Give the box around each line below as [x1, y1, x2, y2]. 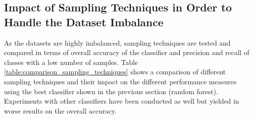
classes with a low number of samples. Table [4, 57, 138, 67]
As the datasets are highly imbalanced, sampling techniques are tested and [4, 37, 231, 48]
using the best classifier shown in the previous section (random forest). [4, 86, 218, 96]
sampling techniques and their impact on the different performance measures [4, 76, 237, 86]
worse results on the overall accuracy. [4, 105, 117, 116]
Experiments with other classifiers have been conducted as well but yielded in [4, 96, 239, 106]
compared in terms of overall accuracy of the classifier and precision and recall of [4, 47, 250, 58]
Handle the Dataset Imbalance [4, 14, 164, 29]
